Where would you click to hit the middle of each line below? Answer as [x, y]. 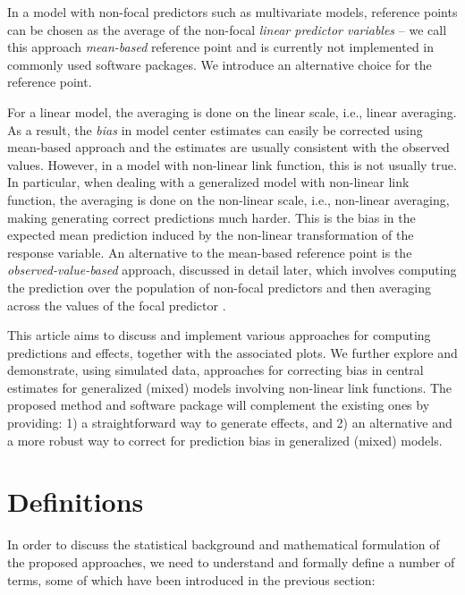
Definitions [76, 501]
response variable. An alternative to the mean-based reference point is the [210, 252]
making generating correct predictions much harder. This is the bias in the [211, 217]
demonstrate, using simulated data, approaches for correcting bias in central [216, 370]
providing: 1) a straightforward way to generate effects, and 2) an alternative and [230, 423]
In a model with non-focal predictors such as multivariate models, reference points [232, 12]
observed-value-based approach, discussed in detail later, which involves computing [232, 270]
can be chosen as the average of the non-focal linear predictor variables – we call [227, 29]
